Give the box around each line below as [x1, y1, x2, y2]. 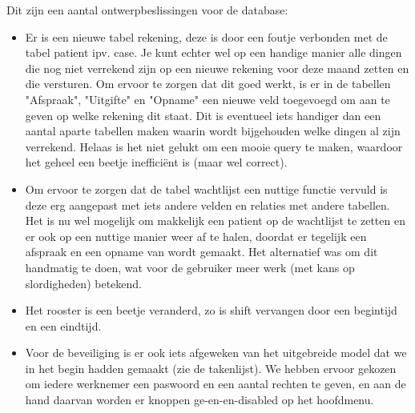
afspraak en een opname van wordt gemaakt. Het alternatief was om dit [25, 243, 378, 260]
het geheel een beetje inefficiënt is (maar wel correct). [25, 154, 288, 170]
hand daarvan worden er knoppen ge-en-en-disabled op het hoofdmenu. [25, 391, 374, 408]
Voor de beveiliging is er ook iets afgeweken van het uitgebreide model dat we [25, 344, 407, 361]
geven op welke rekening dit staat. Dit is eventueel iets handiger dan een [25, 106, 381, 123]
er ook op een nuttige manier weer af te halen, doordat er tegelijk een [25, 227, 367, 244]
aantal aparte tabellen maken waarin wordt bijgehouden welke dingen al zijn [25, 122, 401, 139]
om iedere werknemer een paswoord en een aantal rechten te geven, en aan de [25, 375, 406, 392]
